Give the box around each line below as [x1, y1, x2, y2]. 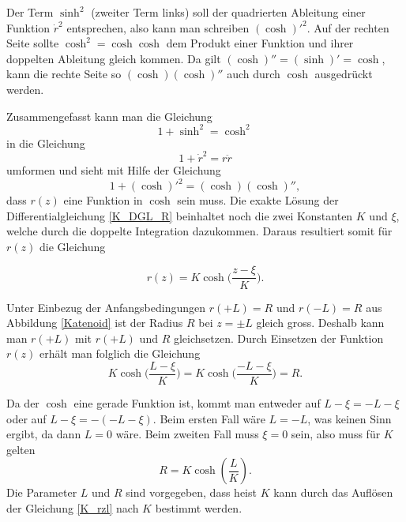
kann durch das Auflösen [273, 484, 393, 501]
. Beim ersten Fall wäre [152, 410, 265, 426]
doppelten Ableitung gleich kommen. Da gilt [6, 50, 221, 66]
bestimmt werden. [155, 499, 242, 516]
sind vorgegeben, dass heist [126, 484, 257, 501]
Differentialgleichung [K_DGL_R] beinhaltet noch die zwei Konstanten [6, 207, 353, 223]
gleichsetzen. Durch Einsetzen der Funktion [173, 329, 384, 346]
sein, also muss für [291, 426, 381, 442]
